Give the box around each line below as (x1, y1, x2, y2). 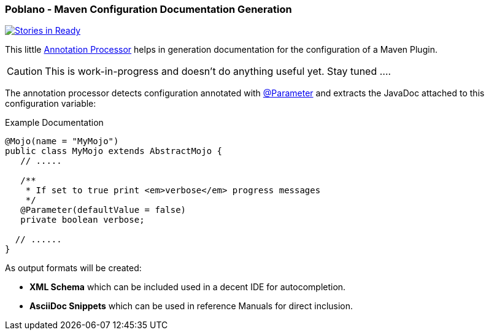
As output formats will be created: (5, 263, 142, 274)
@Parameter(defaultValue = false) (20, 205, 187, 215)
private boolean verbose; (20, 215, 145, 225)
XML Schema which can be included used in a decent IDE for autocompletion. (29, 282, 346, 293)
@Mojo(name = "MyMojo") (5, 136, 119, 147)
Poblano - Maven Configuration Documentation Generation (5, 3, 292, 15)
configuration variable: (5, 98, 96, 109)
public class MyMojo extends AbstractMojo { (5, 146, 223, 156)
